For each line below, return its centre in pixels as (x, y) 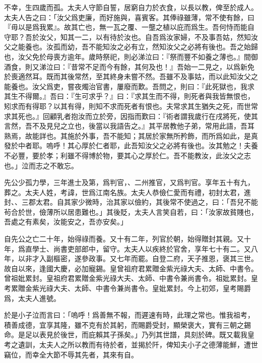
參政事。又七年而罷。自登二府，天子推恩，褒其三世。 (170, 258)
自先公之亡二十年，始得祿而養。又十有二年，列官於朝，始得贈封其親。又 (124, 239)
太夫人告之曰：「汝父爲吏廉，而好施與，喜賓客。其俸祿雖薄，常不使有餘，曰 (129, 17)
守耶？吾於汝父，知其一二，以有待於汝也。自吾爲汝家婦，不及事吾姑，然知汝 (131, 37)
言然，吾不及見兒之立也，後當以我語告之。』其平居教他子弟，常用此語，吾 (126, 126)
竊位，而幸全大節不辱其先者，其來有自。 (71, 354)
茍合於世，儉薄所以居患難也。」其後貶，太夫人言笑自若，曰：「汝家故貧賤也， (131, 211)
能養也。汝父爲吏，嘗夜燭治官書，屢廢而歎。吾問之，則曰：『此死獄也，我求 (129, 86)
